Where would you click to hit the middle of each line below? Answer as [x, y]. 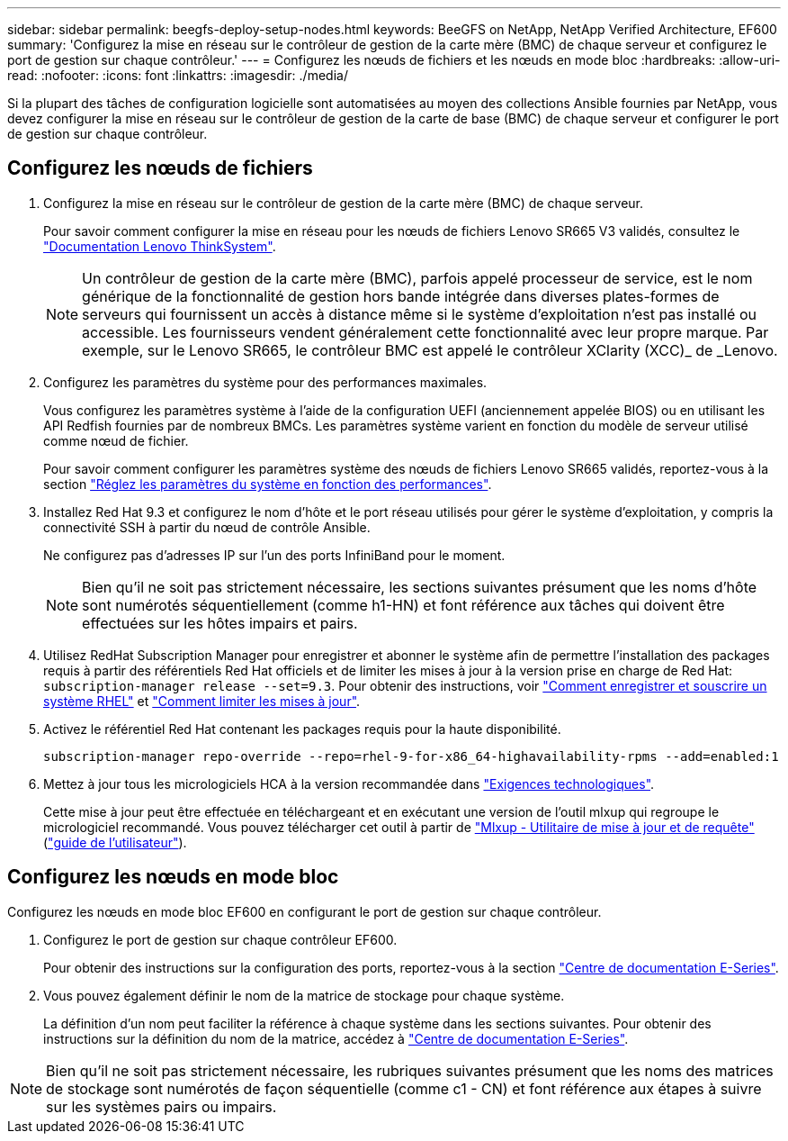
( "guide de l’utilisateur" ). [115, 842]
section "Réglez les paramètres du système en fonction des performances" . [268, 484]
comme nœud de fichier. [116, 440]
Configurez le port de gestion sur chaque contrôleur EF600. [220, 939]
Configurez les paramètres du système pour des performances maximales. [265, 382]
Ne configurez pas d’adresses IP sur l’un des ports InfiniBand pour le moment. [274, 555]
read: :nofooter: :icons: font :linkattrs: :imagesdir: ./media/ [178, 75]
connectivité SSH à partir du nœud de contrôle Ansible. [207, 527]
